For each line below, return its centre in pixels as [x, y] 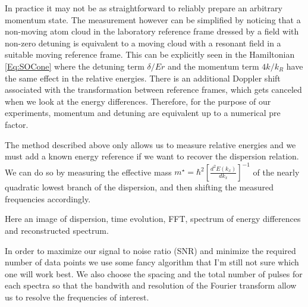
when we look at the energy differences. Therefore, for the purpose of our [138, 101]
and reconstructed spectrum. [57, 230]
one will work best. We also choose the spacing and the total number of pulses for [154, 273]
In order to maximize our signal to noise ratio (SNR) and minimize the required [150, 250]
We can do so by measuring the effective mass [88, 172]
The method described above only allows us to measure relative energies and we [150, 144]
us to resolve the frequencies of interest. [77, 297]
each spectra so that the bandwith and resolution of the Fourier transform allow [151, 285]
